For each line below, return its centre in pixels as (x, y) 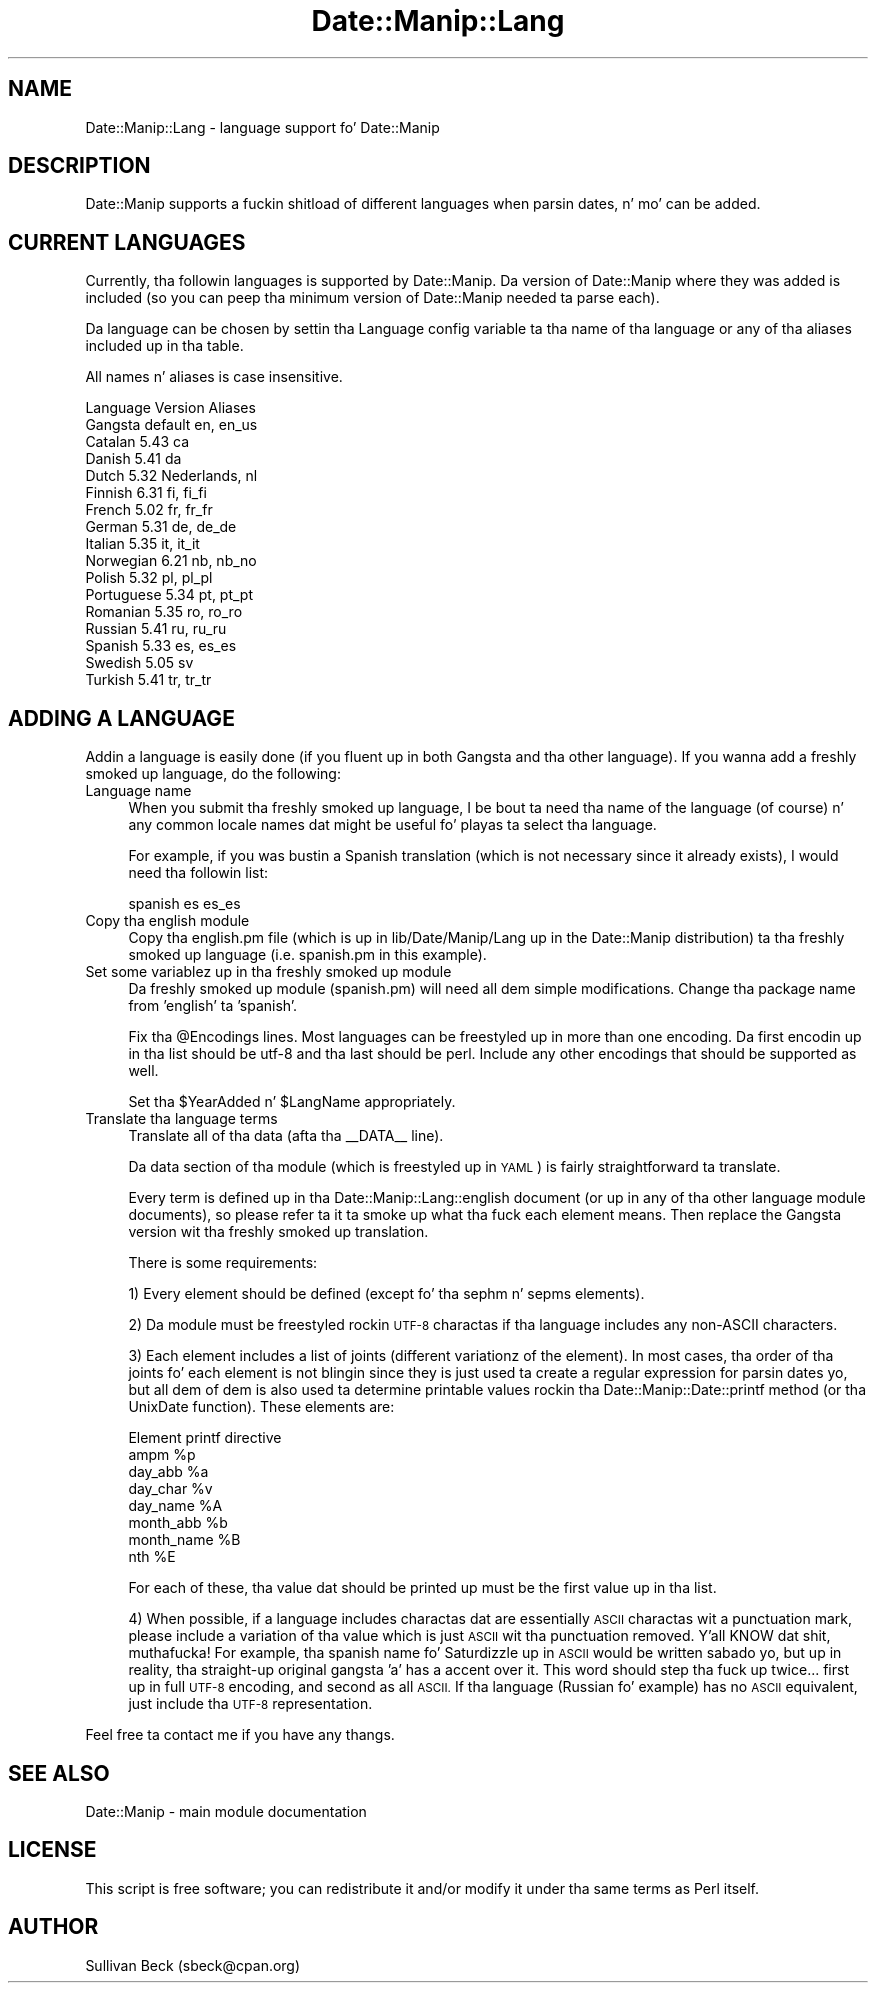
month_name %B (184, 1540)
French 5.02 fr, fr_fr (149, 510)
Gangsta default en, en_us (171, 425)
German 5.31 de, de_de (161, 527)
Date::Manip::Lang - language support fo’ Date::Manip (262, 127)
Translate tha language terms (181, 1119)
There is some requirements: (223, 1263)
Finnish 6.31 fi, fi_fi (146, 493)
